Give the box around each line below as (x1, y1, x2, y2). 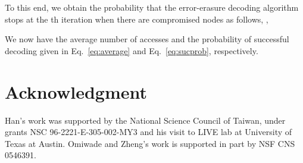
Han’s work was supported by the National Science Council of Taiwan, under (5, 114, 286, 126)
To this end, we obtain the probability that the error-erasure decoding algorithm (5, 1, 299, 13)
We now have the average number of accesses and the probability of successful (5, 33, 289, 45)
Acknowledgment (5, 79, 147, 104)
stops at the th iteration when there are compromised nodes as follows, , (5, 12, 268, 25)
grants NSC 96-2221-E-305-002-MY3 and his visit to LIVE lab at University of (5, 126, 292, 138)
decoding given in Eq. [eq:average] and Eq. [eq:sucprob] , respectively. (5, 44, 258, 57)
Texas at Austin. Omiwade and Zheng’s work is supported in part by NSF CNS (5, 137, 295, 149)
